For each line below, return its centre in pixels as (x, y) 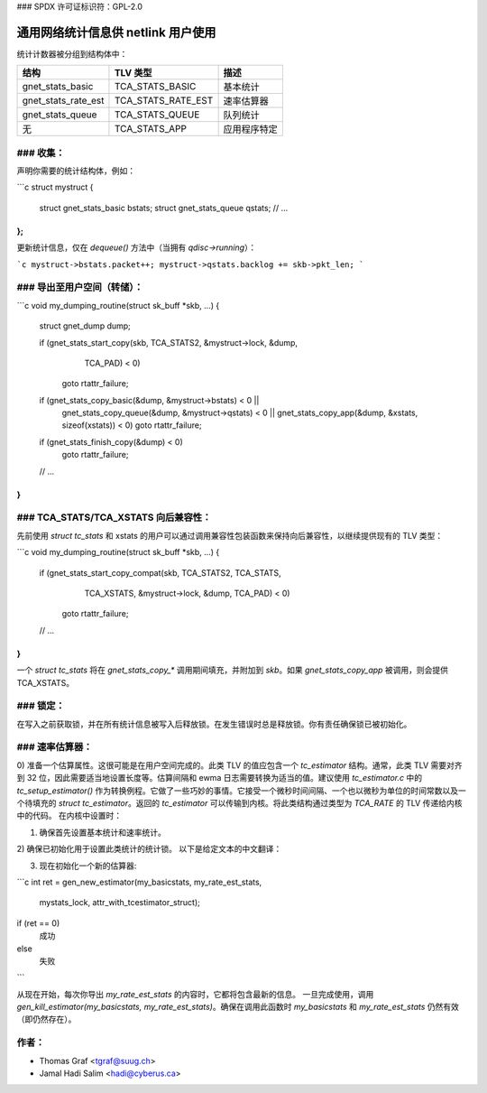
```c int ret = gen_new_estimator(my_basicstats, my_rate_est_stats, (139, 882)
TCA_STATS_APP (150, 129)
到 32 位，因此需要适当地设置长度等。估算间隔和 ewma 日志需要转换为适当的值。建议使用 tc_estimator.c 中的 (220, 778)
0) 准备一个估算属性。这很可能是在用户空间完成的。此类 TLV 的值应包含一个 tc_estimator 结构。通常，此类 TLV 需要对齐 (240, 765)
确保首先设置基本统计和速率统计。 (102, 832)
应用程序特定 (251, 129)
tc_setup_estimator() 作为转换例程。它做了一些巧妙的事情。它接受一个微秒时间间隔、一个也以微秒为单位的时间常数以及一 (241, 791)
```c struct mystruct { (55, 187)
